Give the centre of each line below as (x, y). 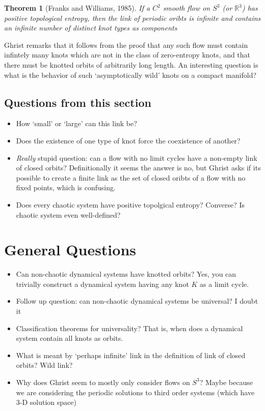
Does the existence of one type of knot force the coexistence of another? (128, 140)
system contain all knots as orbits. (70, 338)
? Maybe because (226, 382)
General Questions (70, 249)
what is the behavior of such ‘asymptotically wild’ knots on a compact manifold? (130, 75)
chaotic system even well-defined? (68, 214)
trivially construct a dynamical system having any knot (102, 284)
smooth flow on (187, 8)
